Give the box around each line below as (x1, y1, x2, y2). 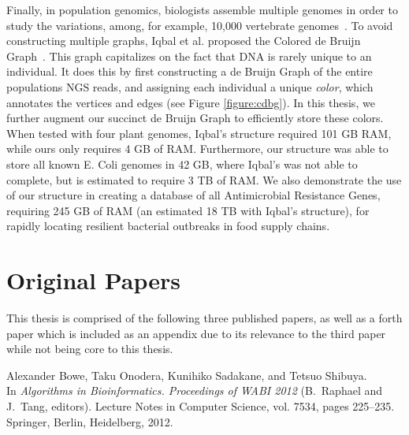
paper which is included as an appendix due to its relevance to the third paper (6, 325, 386, 341)
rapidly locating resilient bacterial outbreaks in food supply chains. (6, 217, 330, 234)
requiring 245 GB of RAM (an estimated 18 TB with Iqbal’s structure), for (6, 202, 370, 218)
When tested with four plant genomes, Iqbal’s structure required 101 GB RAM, (6, 125, 392, 141)
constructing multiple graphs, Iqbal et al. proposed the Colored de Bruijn (6, 32, 361, 49)
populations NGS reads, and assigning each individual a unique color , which (6, 78, 374, 95)
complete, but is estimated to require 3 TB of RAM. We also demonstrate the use (6, 171, 402, 188)
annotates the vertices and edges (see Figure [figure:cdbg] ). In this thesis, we (6, 94, 375, 110)
